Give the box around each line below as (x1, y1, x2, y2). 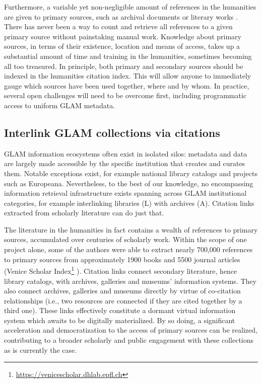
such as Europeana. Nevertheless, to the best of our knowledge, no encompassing (4, 178, 253, 188)
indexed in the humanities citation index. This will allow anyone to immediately (4, 70, 251, 81)
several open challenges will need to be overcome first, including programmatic (4, 90, 247, 101)
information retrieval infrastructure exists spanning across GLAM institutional (4, 188, 247, 198)
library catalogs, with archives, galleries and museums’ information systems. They (4, 275, 256, 286)
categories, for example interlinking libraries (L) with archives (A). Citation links (4, 197, 254, 208)
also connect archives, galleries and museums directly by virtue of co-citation (4, 285, 241, 296)
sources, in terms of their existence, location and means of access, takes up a (4, 41, 240, 51)
